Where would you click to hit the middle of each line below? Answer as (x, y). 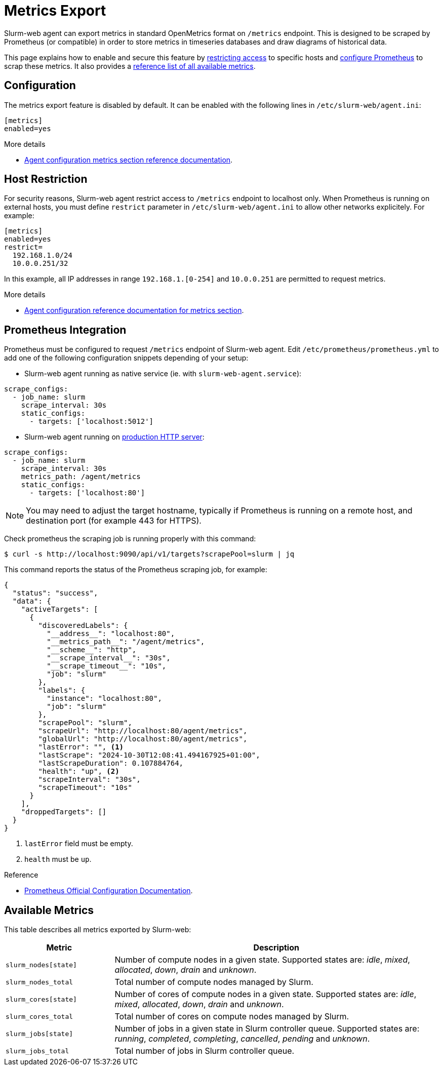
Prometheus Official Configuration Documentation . (109, 891)
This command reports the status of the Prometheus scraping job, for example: (136, 570)
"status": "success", (55, 593)
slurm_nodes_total (39, 982)
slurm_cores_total (39, 1016)
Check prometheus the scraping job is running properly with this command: (130, 539)
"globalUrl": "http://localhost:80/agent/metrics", (143, 739)
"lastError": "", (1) (81, 747)
